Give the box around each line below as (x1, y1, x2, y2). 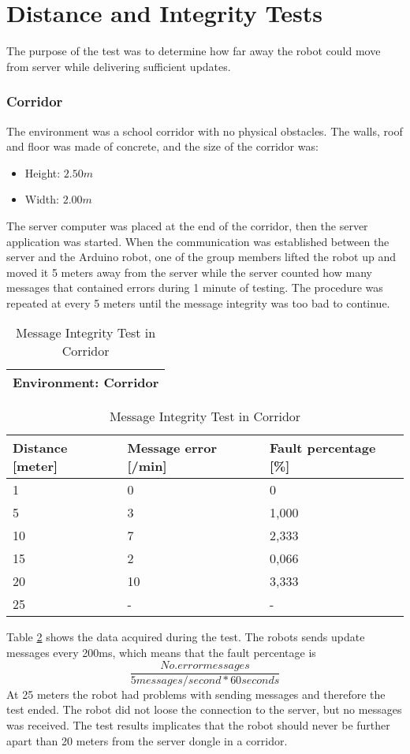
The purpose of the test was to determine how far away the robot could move (6, 43, 381, 59)
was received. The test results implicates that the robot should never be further (6, 716, 390, 733)
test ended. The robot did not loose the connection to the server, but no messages (6, 701, 402, 718)
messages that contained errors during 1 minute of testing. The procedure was (6, 279, 383, 296)
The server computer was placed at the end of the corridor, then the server (6, 217, 368, 233)
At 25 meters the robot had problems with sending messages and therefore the (6, 685, 386, 702)
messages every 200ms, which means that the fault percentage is (6, 644, 316, 661)
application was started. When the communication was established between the (6, 233, 389, 249)
